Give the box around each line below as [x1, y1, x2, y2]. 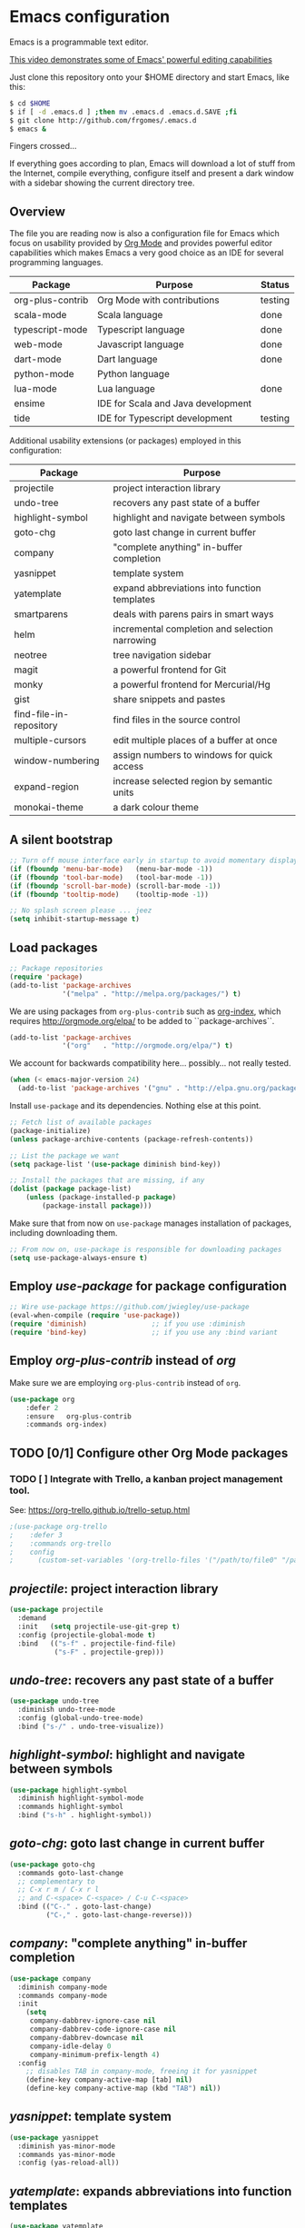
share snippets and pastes [113, 693, 226, 706]
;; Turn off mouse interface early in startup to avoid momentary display [9, 856, 299, 865]
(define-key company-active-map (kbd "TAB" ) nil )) [25, 2084, 221, 2094]
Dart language [96, 353, 158, 365]
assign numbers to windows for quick [113, 749, 273, 761]
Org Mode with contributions [96, 293, 220, 306]
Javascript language [96, 338, 184, 351]
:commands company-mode [17, 1991, 107, 2000]
